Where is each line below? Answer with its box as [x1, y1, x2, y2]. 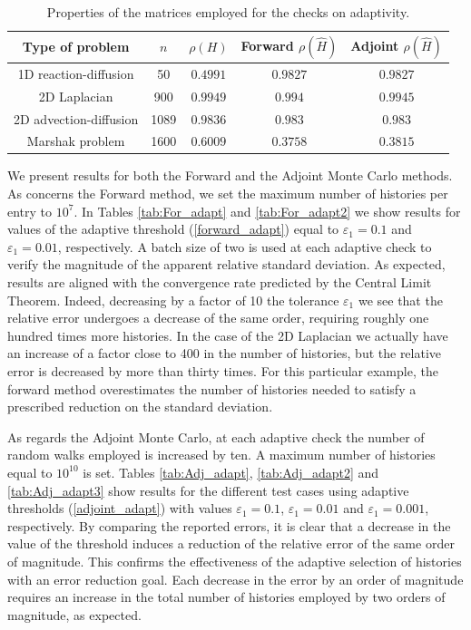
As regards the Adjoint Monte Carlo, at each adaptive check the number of [7, 427, 425, 446]
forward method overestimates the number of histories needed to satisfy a [7, 379, 417, 398]
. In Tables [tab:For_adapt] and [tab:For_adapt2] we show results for [74, 201, 461, 220]
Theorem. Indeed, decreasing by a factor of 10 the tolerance [7, 290, 339, 309]
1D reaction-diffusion [17, 63, 134, 82]
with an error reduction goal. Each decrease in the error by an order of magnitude [7, 569, 464, 588]
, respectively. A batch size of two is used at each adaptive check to [57, 237, 432, 256]
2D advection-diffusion [14, 109, 139, 128]
